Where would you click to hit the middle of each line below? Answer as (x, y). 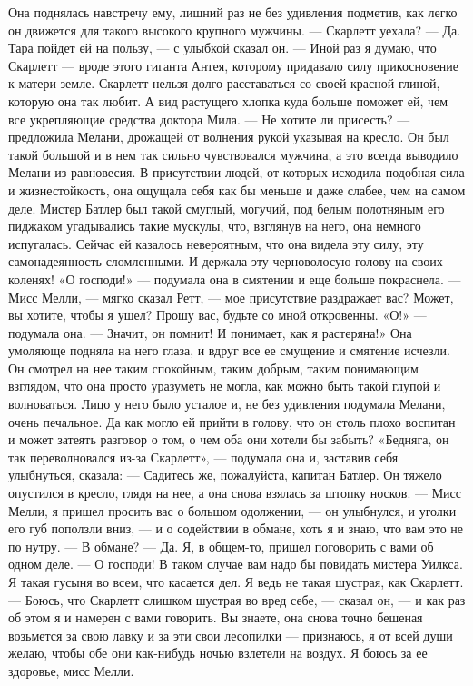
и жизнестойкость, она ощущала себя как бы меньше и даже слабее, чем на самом (237, 189)
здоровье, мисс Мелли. (71, 670)
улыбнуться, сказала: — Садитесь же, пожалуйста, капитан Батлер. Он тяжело (225, 475)
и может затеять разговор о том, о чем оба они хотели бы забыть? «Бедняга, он (229, 439)
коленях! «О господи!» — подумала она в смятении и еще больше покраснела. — (235, 278)
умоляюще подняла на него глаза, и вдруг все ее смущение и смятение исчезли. (229, 350)
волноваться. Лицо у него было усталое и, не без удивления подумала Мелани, (227, 404)
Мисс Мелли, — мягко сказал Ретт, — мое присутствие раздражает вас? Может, (231, 297)
